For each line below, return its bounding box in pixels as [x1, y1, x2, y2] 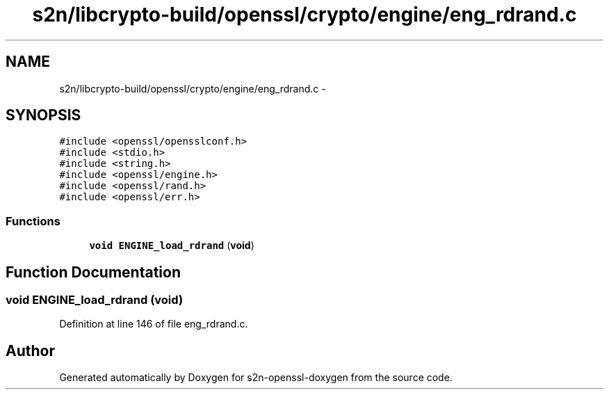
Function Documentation [6, 263, 181, 281]
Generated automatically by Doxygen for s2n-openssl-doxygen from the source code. [59, 371, 453, 384]
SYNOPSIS [6, 106, 81, 124]
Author [6, 341, 55, 360]
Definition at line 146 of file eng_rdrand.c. [59, 318, 248, 330]
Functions [6, 213, 60, 228]
